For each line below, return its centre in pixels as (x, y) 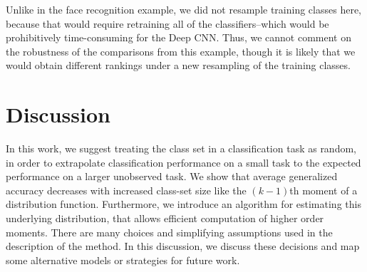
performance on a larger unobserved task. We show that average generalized (172, 176)
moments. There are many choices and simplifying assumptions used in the (169, 232)
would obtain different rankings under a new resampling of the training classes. (178, 65)
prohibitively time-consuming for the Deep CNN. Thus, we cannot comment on (179, 37)
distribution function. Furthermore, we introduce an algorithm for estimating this (183, 204)
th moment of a (324, 190)
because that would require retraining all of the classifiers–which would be (167, 23)
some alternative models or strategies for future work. (123, 260)
